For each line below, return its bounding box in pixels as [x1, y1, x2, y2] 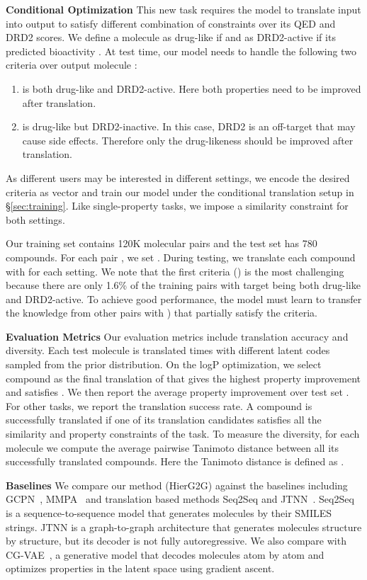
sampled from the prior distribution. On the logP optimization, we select [6, 357, 322, 372]
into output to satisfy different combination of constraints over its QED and [6, 16, 336, 30]
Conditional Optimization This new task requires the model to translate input [6, 2, 361, 16]
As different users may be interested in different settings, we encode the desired [6, 170, 350, 185]
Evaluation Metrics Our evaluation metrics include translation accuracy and [6, 329, 349, 343]
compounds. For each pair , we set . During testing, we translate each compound [6, 249, 356, 264]
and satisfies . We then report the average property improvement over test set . [6, 385, 349, 399]
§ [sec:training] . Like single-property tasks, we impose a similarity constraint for [6, 198, 349, 213]
